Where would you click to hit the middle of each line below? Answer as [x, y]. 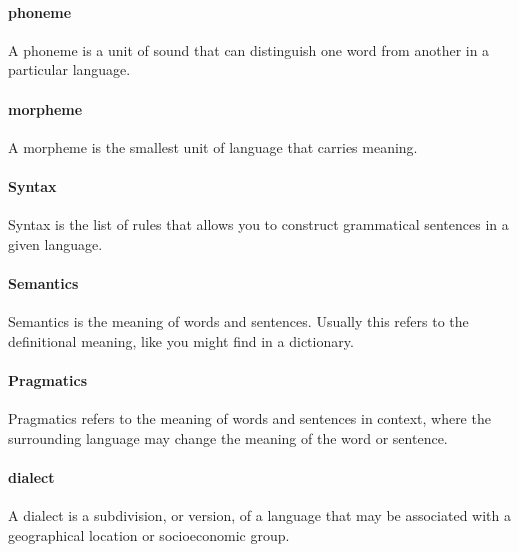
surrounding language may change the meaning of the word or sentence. [228, 437]
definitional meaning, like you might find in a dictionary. [181, 340]
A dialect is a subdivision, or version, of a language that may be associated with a [259, 515]
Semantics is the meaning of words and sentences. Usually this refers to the [238, 321]
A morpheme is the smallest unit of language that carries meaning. [213, 146]
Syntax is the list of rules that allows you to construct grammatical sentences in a [258, 224]
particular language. [69, 69]
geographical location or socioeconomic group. [149, 534]
